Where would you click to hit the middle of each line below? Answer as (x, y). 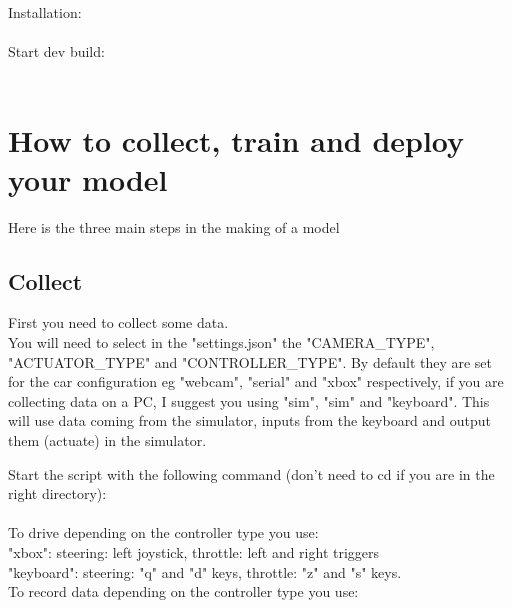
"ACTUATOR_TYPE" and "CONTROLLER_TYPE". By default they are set (250, 361)
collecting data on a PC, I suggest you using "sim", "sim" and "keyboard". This (249, 400)
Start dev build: (56, 51)
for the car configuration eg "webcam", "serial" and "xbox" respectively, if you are (256, 381)
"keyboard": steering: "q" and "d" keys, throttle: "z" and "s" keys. (205, 571)
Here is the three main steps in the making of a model (174, 226)
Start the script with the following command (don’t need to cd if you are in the (251, 473)
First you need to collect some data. (118, 322)
